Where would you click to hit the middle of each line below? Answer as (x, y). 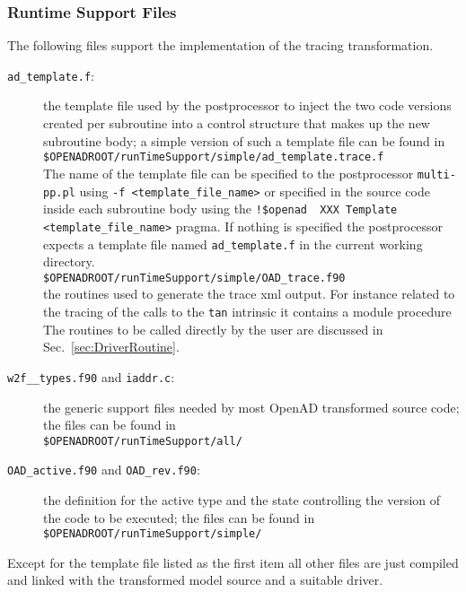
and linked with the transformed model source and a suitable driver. (195, 580)
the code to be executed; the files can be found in (179, 517)
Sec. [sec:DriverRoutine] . (111, 347)
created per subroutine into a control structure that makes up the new (237, 123)
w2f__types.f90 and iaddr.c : (91, 376)
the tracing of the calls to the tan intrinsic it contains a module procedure (247, 312)
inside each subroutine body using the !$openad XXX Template (220, 209)
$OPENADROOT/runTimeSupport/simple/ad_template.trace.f (214, 157)
